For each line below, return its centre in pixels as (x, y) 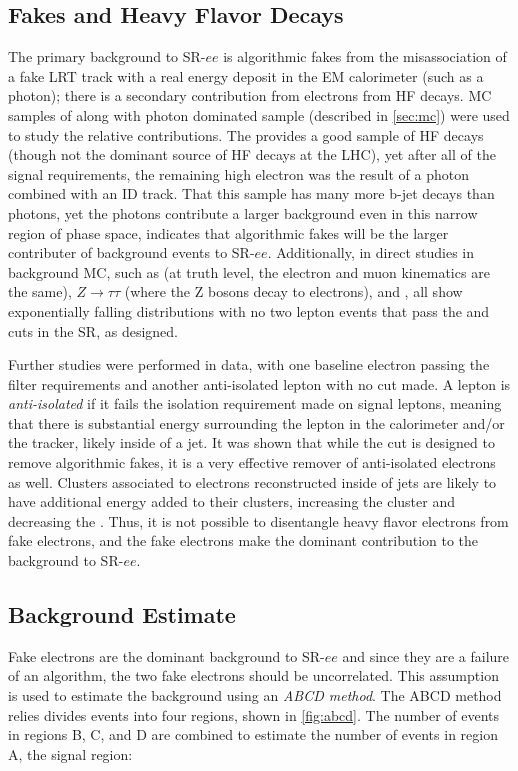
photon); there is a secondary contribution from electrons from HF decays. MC (250, 95)
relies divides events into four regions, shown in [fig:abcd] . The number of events (254, 714)
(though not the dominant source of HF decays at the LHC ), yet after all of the (252, 154)
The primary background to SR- (107, 56)
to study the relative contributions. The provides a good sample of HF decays (246, 134)
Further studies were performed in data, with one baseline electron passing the (249, 364)
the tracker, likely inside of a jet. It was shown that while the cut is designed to (251, 442)
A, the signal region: (70, 753)
